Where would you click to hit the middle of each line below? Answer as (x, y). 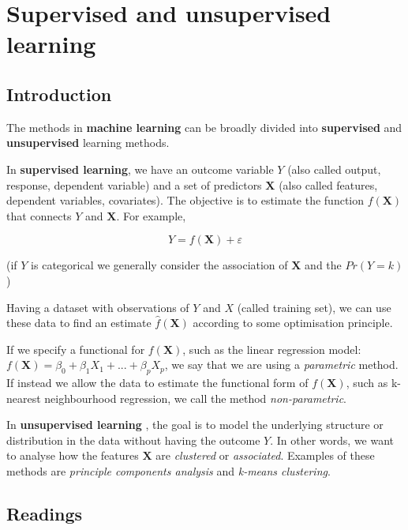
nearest (24, 398)
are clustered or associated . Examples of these (265, 455)
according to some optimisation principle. (293, 323)
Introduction (59, 94)
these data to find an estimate (79, 323)
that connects (39, 215)
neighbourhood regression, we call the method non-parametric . (195, 398)
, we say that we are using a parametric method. (281, 365)
